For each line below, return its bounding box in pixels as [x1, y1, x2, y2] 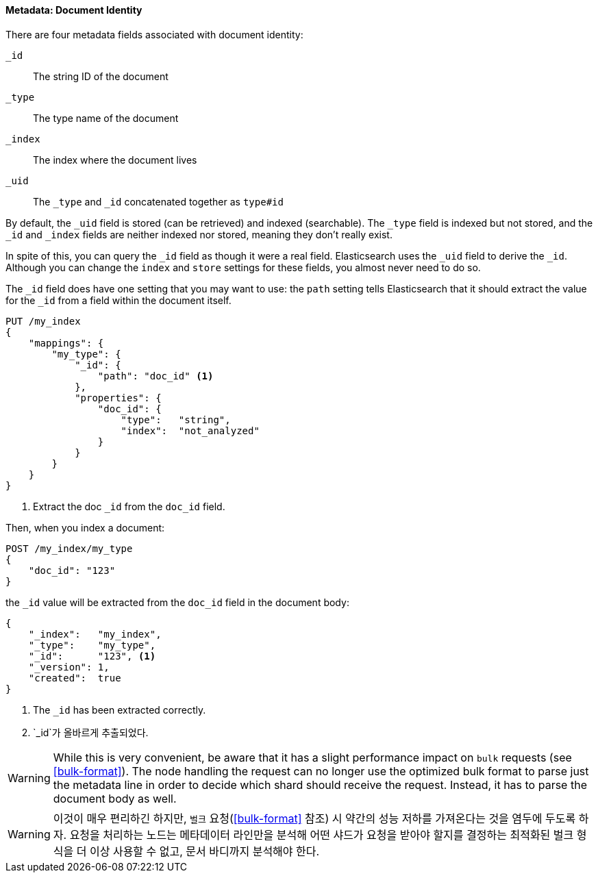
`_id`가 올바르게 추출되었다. [33, 726, 149, 738]
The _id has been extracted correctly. [33, 703, 206, 716]
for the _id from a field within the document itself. [5, 294, 232, 306]
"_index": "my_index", [28, 628, 162, 640]
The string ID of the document [33, 70, 169, 82]
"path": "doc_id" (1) [97, 370, 214, 381]
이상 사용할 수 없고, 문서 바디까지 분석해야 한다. [89, 844, 320, 858]
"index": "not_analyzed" [121, 425, 260, 436]
